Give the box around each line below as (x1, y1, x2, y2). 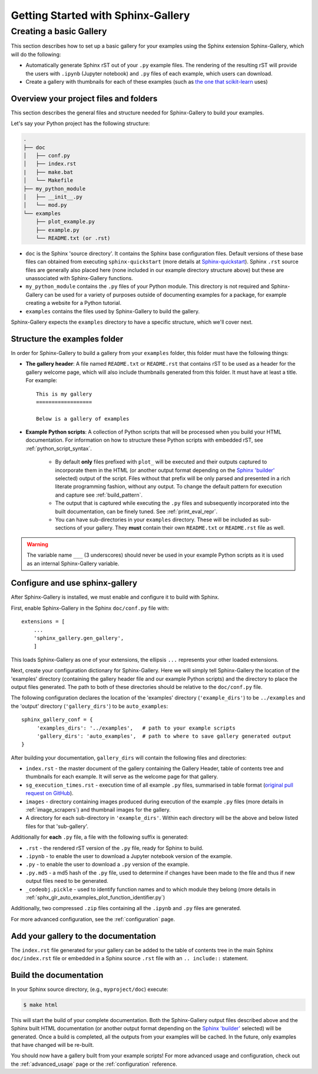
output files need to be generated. (25, 878, 109, 885)
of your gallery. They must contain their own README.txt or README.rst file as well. (77, 524, 285, 531)
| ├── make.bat (23, 169, 74, 175)
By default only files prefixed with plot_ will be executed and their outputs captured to (55, 458, 267, 465)
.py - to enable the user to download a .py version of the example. (25, 861, 190, 868)
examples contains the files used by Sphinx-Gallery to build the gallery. (25, 307, 200, 315)
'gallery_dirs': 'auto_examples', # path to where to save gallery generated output (37, 733, 291, 740)
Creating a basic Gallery (11, 26, 107, 37)
